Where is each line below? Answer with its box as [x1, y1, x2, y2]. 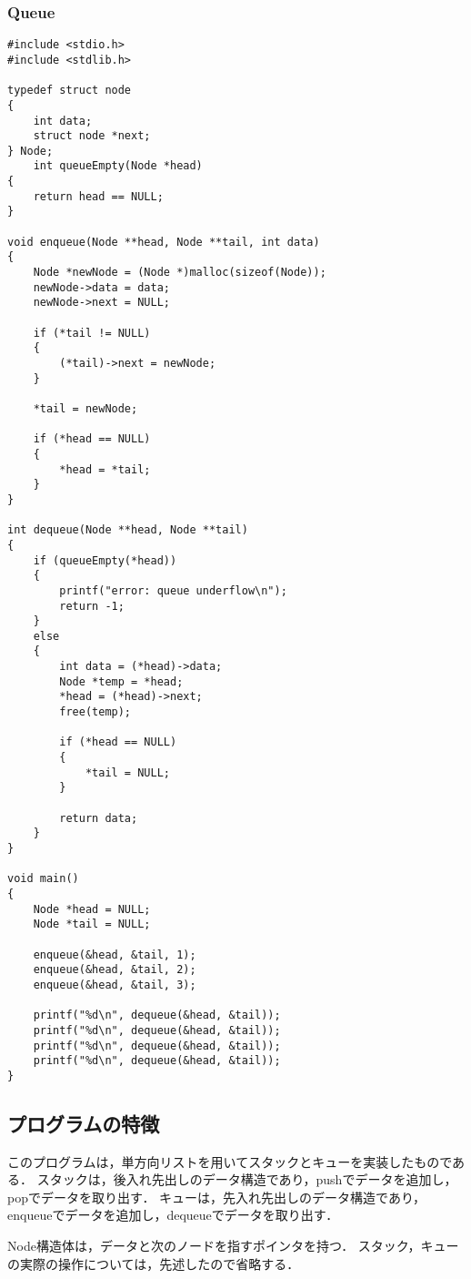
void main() [7, 872, 79, 886]
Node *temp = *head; [59, 675, 184, 688]
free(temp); [59, 705, 132, 719]
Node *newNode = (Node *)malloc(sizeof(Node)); [33, 266, 326, 279]
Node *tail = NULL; [33, 918, 151, 931]
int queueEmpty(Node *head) [33, 159, 203, 173]
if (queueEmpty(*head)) [33, 553, 177, 567]
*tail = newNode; [33, 401, 138, 415]
